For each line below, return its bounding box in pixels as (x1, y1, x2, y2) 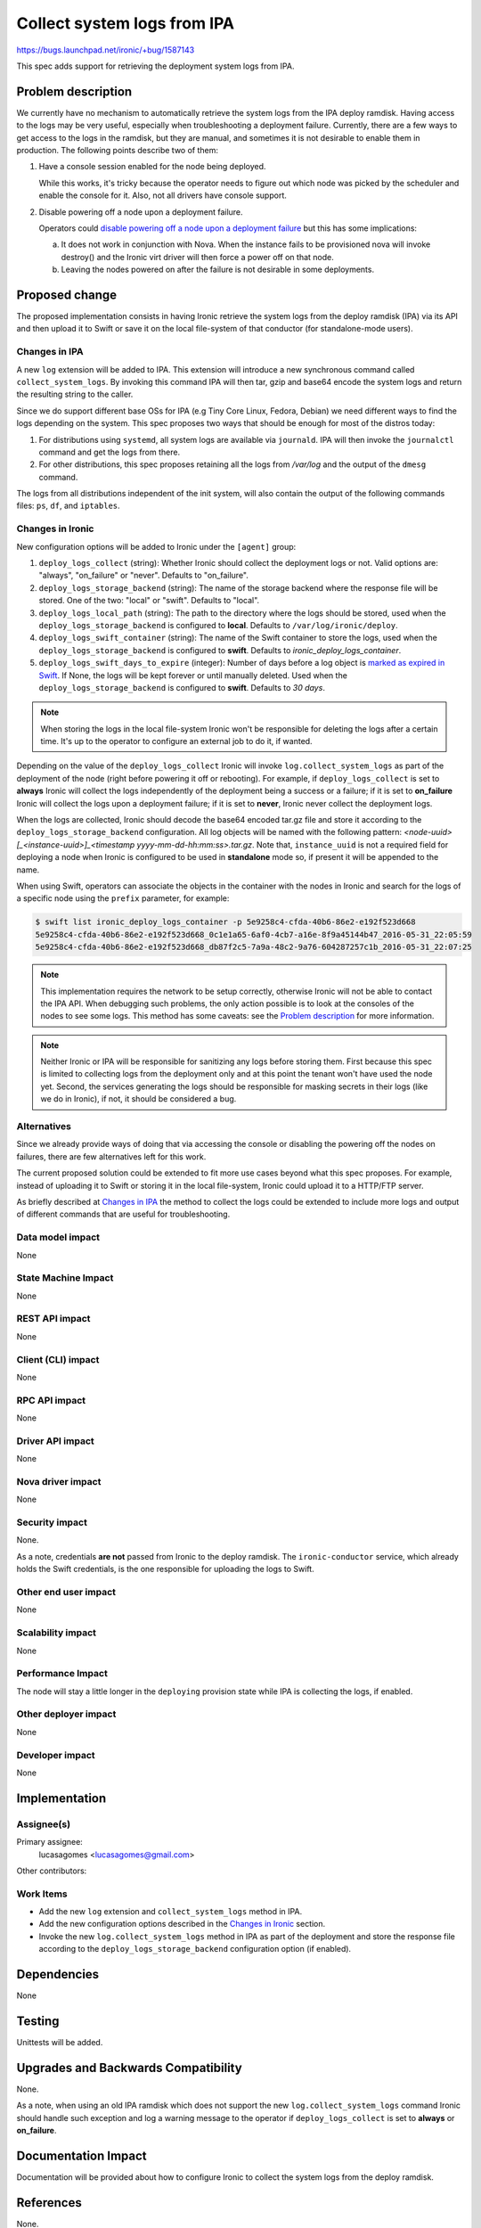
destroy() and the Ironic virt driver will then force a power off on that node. (61, 251, 334, 262)
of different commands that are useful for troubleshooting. (16, 1208, 231, 1220)
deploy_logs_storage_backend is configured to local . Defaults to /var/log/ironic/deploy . (38, 619, 398, 630)
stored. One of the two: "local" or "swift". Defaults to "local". (38, 595, 260, 606)
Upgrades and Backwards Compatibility (16, 2060, 242, 2076)
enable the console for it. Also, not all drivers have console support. (38, 190, 287, 201)
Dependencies (16, 1967, 100, 1982)
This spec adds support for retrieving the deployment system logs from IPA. (16, 61, 295, 71)
